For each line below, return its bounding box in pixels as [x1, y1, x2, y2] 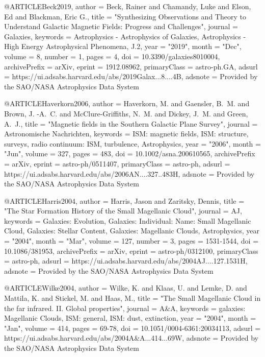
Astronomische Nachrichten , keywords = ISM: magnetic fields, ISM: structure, [4, 128, 249, 139]
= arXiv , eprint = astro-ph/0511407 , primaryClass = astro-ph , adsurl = [4, 158, 230, 169]
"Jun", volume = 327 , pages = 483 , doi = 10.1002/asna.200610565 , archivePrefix [4, 148, 255, 159]
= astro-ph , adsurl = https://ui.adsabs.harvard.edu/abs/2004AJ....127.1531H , [4, 255, 248, 266]
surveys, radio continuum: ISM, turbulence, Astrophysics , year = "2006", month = [4, 138, 261, 149]
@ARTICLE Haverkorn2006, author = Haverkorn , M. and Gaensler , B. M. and [4, 98, 250, 109]
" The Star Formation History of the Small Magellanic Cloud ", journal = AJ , [4, 205, 242, 216]
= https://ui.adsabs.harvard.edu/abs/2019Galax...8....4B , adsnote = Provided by [4, 71, 258, 82]
